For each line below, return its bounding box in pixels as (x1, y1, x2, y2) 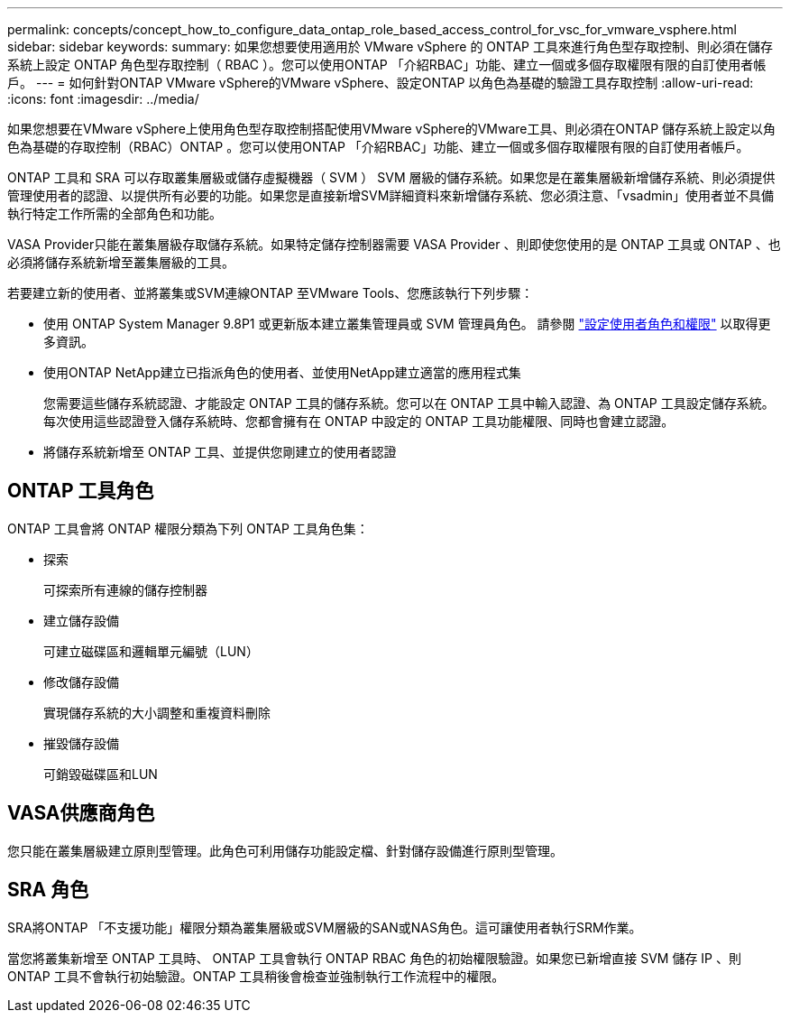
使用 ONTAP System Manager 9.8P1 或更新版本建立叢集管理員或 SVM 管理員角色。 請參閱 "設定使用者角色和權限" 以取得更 (43, 316, 771, 331)
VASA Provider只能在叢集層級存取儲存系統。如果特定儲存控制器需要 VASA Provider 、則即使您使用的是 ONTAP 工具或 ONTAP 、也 (7, 236, 781, 252)
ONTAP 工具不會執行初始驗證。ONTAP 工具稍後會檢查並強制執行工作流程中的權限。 (7, 968, 505, 984)
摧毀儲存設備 (43, 735, 119, 751)
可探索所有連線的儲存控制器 (43, 581, 207, 598)
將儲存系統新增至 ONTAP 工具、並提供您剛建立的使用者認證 (43, 444, 397, 459)
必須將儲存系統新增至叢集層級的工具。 (7, 255, 234, 270)
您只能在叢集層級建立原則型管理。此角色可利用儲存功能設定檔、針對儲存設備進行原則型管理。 (7, 842, 563, 858)
